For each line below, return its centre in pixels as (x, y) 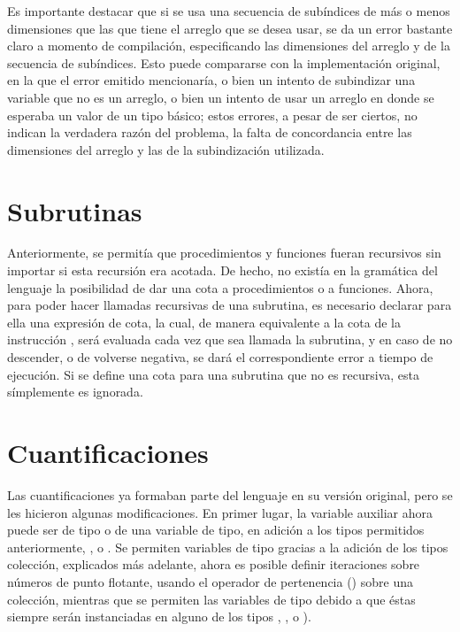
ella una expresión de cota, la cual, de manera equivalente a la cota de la (204, 322)
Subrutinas (75, 210)
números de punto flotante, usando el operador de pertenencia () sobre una (210, 581)
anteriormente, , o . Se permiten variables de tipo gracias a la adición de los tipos (228, 547)
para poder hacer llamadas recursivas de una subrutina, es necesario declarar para (230, 305)
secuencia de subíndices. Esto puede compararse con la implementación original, (224, 62)
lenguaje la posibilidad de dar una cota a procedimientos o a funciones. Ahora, (220, 287)
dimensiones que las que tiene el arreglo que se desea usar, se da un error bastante (230, 28)
